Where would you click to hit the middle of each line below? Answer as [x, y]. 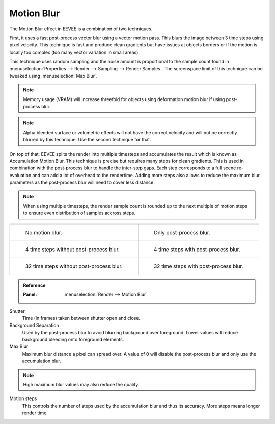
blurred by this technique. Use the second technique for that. [87, 140]
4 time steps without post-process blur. [72, 249]
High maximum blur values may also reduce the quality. [81, 385]
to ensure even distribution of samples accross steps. [79, 213]
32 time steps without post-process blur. [74, 266]
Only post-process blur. [182, 232]
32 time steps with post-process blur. [198, 266]
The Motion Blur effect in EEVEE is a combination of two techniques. [81, 29]
